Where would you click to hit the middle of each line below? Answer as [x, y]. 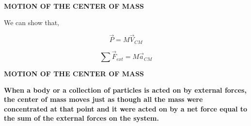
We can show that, [32, 22]
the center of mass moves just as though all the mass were [103, 99]
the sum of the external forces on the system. [81, 118]
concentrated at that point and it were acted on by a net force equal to [126, 108]
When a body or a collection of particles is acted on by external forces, [125, 90]
